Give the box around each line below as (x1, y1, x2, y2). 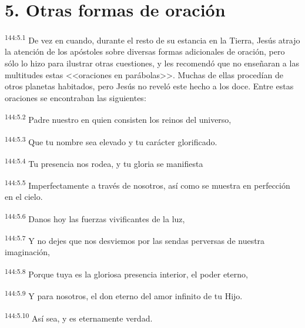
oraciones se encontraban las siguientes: (5, 91, 146, 103)
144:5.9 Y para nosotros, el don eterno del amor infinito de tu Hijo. (5, 288, 243, 302)
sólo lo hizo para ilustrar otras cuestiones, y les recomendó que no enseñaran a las (5, 56, 299, 69)
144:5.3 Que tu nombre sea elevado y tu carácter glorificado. (5, 133, 217, 148)
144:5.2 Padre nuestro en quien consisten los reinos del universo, (5, 112, 232, 125)
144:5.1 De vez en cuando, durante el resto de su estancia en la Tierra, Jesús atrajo (5, 32, 300, 46)
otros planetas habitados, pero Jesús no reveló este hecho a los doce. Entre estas (5, 80, 294, 92)
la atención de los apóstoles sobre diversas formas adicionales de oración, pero (5, 45, 285, 58)
